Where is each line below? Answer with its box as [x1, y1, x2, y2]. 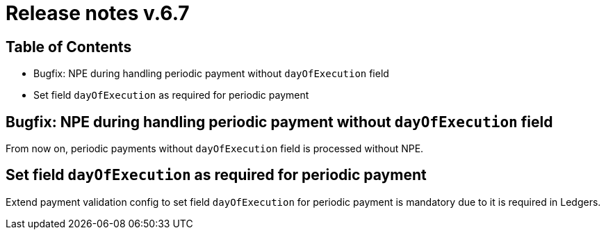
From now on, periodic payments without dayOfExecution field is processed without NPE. [6, 143, 424, 155]
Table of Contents [6, 38, 132, 56]
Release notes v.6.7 [6, 1, 190, 25]
